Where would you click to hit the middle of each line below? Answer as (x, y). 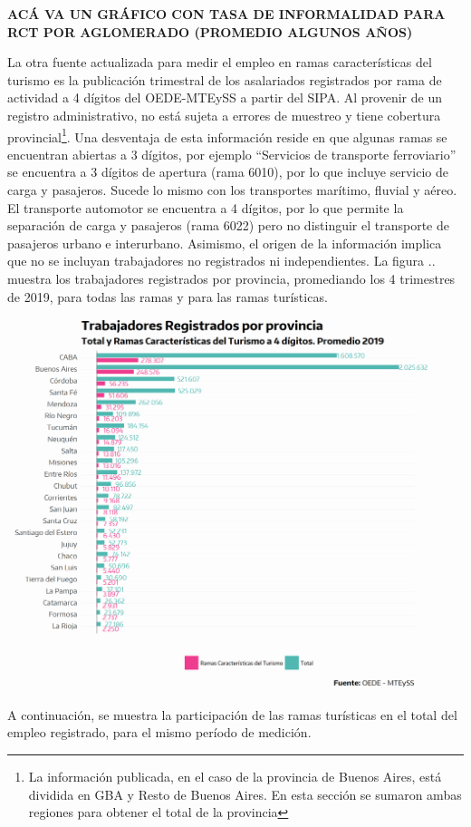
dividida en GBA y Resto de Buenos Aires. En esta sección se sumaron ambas (245, 794)
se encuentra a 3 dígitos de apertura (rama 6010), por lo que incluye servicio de (228, 172)
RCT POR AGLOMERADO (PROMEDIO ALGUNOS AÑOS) (210, 31)
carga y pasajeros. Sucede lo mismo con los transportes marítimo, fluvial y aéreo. (232, 190)
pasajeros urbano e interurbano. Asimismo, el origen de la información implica (225, 243)
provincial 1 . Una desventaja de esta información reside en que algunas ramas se (227, 135)
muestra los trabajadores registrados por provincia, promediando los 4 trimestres (231, 278)
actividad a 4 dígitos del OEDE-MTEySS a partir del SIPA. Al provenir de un (225, 97)
